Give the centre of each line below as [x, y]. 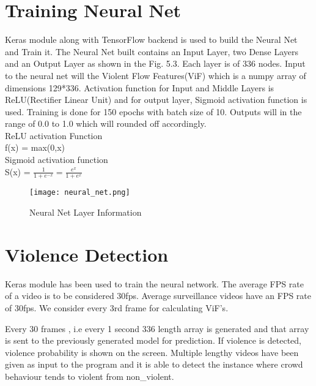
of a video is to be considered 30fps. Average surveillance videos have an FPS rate [158, 296]
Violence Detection [87, 254]
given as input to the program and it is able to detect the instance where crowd [154, 364]
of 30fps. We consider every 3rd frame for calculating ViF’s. [117, 308]
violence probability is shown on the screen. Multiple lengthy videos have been [152, 352]
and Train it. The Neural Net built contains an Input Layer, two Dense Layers [152, 51]
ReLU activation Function [54, 135]
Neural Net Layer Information [86, 212]
